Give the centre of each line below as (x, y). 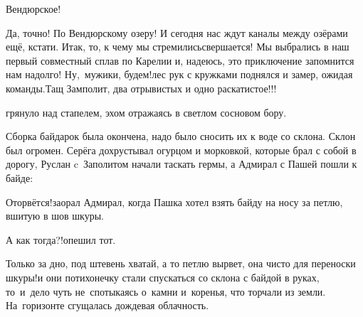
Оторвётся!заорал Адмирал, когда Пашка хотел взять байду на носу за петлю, (174, 202)
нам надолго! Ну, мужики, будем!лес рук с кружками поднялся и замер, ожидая (179, 74)
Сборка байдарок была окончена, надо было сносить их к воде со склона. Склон (181, 136)
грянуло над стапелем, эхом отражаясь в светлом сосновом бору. (146, 112)
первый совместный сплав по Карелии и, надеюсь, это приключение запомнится (180, 60)
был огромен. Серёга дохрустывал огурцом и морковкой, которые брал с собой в (181, 150)
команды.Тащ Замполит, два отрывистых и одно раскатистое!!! (141, 88)
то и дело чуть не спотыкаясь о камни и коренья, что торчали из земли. (166, 291)
